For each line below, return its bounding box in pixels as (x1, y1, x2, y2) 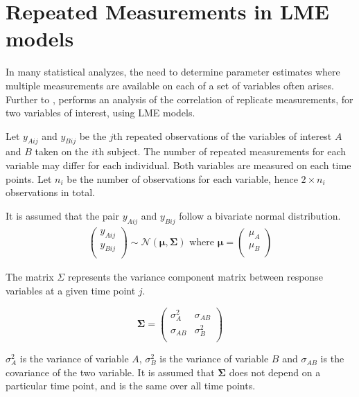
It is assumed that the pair (6, 208, 119, 222)
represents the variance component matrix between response (67, 270, 323, 284)
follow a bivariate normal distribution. (179, 208, 341, 222)
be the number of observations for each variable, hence (67, 171, 298, 186)
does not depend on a (229, 364, 321, 379)
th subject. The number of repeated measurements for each (95, 144, 347, 159)
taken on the (35, 144, 89, 159)
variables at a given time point (6, 283, 136, 298)
